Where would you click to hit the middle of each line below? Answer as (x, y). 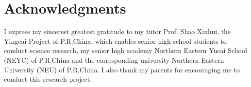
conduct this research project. (48, 79)
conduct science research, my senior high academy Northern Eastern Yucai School (125, 50)
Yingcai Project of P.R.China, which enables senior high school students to (115, 41)
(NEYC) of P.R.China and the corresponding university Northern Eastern (114, 60)
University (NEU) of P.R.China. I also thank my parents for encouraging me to (122, 69)
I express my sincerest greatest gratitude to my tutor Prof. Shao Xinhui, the (117, 31)
